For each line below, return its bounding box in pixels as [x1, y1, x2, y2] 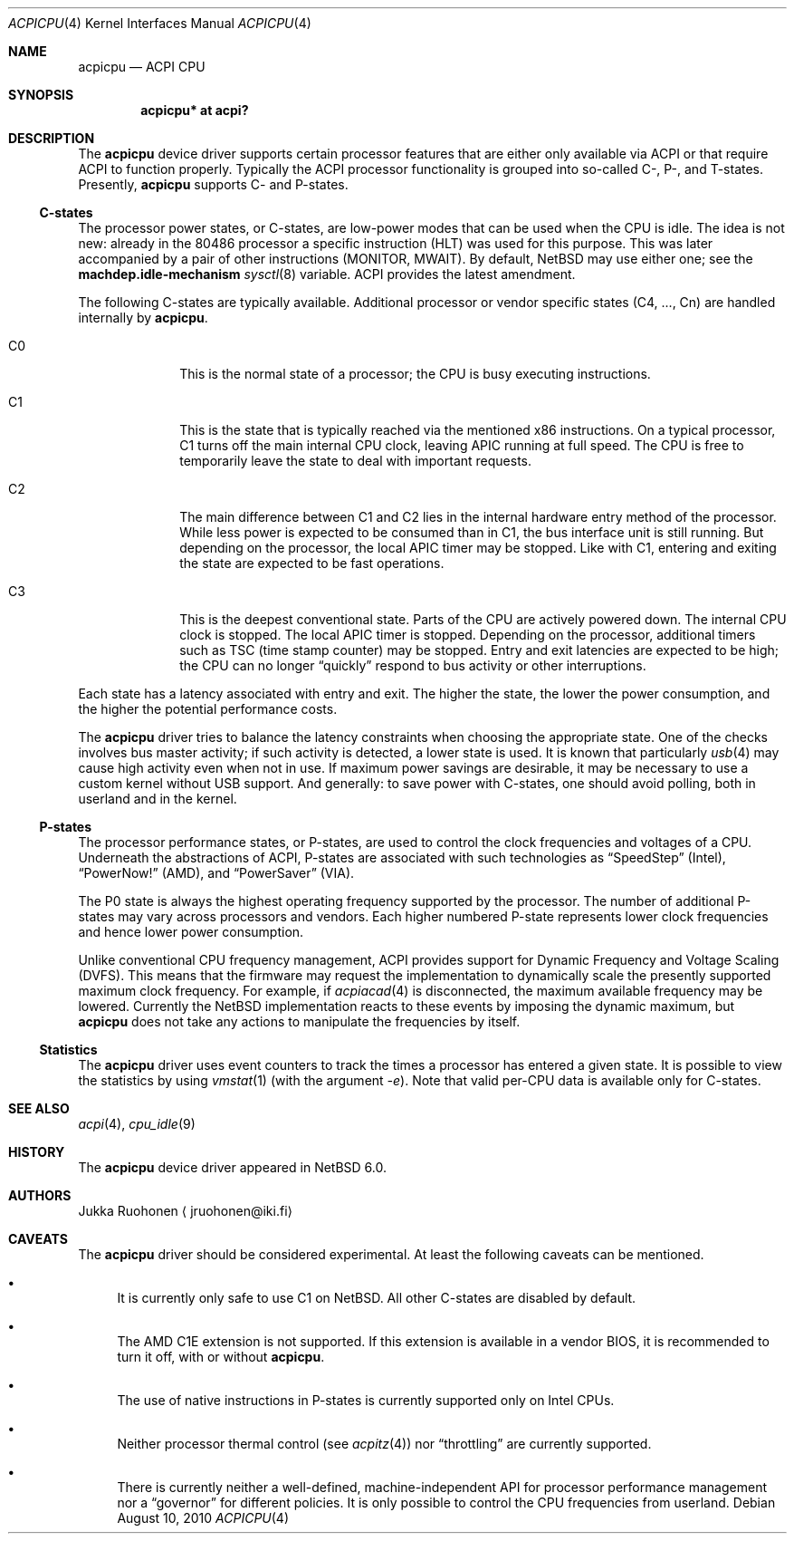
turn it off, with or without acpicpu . [117, 1349, 325, 1364]
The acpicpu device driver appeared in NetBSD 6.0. [78, 1160, 387, 1175]
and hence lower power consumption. [78, 924, 304, 939]
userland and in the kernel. [78, 791, 237, 806]
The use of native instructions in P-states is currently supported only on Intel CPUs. [117, 1392, 615, 1408]
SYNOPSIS [8, 87, 74, 102]
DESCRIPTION [8, 130, 95, 146]
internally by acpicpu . [78, 310, 208, 325]
